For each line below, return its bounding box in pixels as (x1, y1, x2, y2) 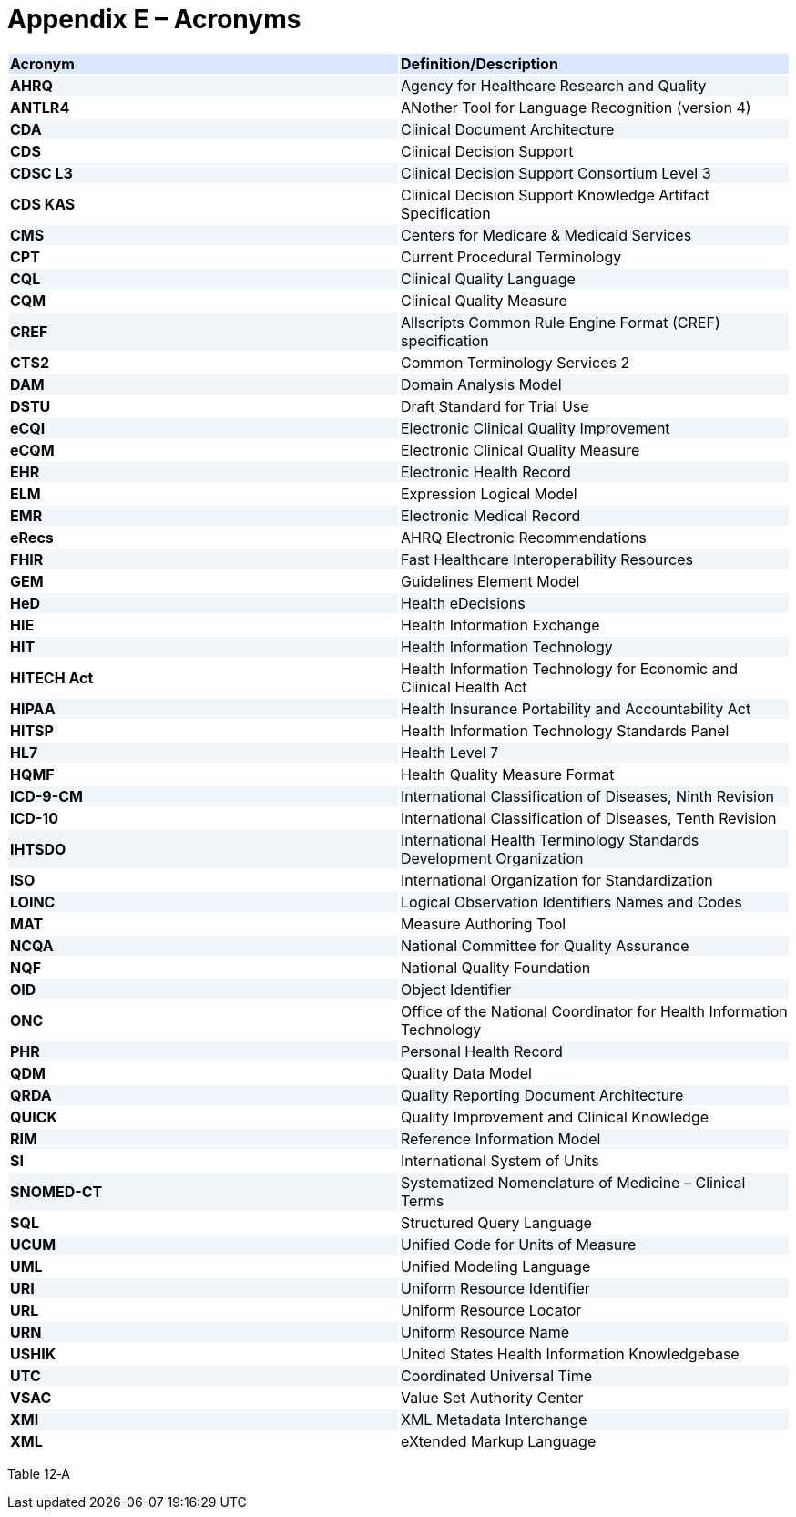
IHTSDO (10, 839, 66, 858)
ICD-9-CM (10, 786, 83, 805)
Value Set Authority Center (401, 1388, 584, 1407)
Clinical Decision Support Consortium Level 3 (401, 163, 711, 182)
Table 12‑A (7, 1465, 70, 1481)
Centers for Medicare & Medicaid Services (401, 225, 692, 244)
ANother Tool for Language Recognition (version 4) (401, 97, 751, 117)
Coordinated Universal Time (401, 1366, 593, 1385)
